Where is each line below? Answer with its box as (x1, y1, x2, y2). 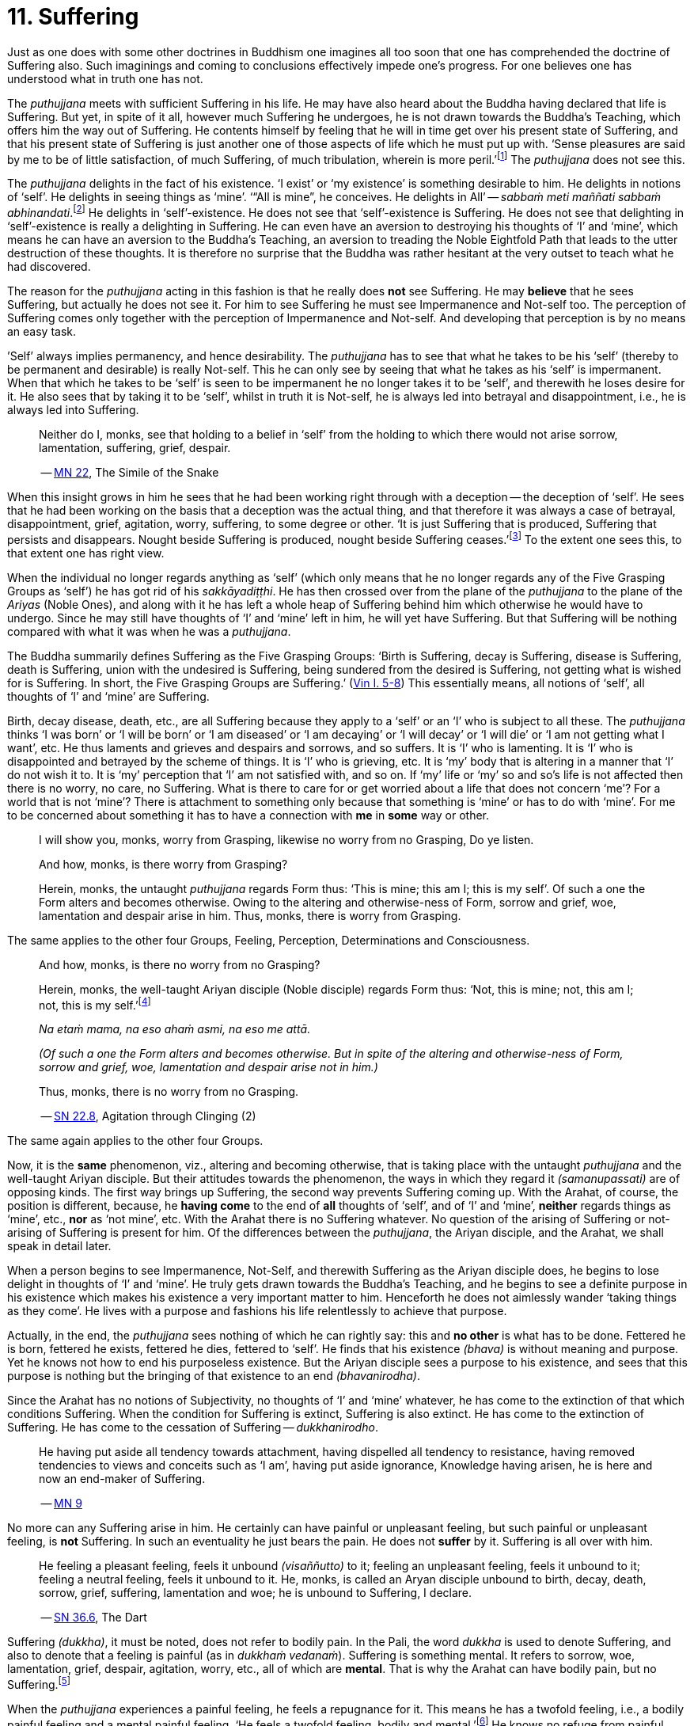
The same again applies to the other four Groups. (7, 1134, 264, 1148)
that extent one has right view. (7, 546, 165, 560)
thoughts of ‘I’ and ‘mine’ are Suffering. (7, 689, 210, 703)
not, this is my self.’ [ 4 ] (39, 995, 151, 1012)
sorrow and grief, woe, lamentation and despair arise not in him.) (39, 1060, 378, 1074)
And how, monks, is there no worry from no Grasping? (39, 957, 320, 971)
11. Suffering (7, 3, 139, 30)
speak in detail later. (7, 1239, 112, 1253)
